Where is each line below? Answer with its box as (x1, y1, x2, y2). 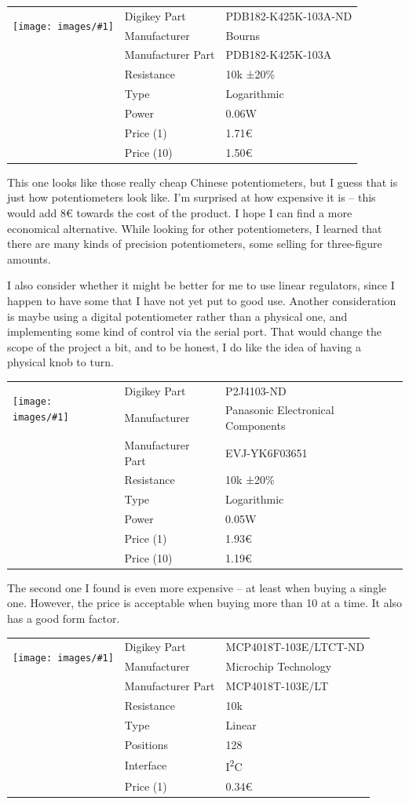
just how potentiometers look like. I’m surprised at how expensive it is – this (7, 189, 376, 206)
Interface (124, 757, 167, 773)
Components (225, 417, 286, 434)
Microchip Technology (225, 658, 332, 675)
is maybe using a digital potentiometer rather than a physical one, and (7, 307, 348, 324)
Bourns (225, 27, 261, 43)
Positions (124, 736, 169, 752)
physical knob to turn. (7, 354, 114, 370)
